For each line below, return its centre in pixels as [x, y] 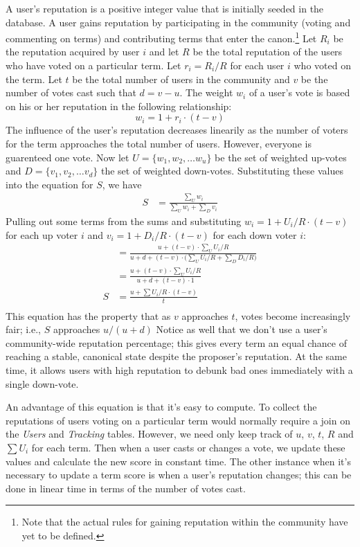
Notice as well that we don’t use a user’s [242, 329]
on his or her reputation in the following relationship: [119, 106]
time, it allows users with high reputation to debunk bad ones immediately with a [179, 369]
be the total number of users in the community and [181, 79]
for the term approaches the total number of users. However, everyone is [159, 143]
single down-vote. [42, 383]
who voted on [322, 65]
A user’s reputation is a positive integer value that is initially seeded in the [165, 8]
